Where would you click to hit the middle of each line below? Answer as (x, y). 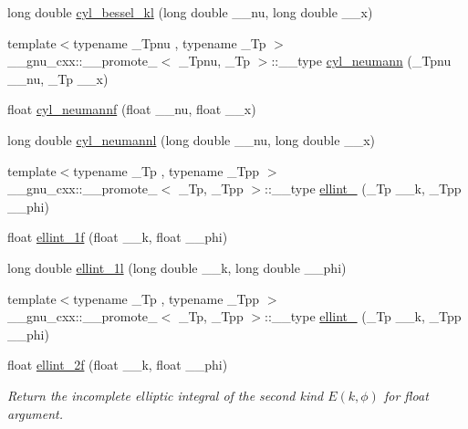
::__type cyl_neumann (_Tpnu (361, 61)
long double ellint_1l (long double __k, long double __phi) (177, 267)
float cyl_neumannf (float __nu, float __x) (132, 109)
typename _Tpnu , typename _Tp (170, 42)
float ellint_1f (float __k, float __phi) (118, 237)
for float (406, 395)
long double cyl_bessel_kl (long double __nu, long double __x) (190, 12)
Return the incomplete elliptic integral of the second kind (166, 395)
